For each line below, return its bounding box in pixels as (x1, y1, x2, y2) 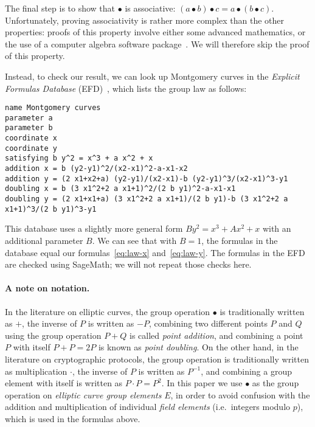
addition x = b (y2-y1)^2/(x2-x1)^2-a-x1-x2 (5, 164, 188, 173)
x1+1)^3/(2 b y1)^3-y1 (5, 204, 97, 213)
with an (262, 222, 291, 235)
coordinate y (5, 144, 57, 153)
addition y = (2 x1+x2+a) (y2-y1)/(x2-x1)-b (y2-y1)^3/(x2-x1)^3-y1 (5, 174, 288, 183)
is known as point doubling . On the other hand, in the (98, 341, 299, 353)
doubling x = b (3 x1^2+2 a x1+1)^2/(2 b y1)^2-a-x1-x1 (5, 184, 236, 193)
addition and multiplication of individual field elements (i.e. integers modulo (5, 400, 291, 413)
